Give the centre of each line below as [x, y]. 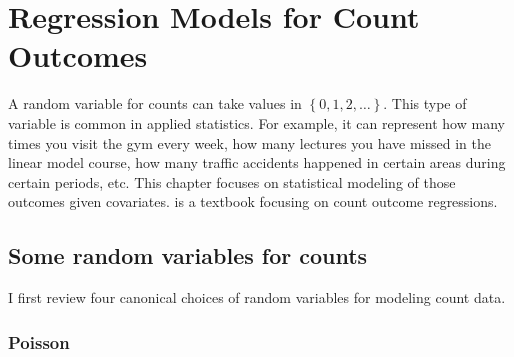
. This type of [425, 103]
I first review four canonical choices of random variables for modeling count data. [257, 297]
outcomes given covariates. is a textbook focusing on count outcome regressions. [253, 201]
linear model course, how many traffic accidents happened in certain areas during [257, 162]
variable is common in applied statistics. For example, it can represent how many [256, 122]
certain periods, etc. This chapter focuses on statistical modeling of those [232, 181]
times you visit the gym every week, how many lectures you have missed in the [249, 142]
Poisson [39, 341]
